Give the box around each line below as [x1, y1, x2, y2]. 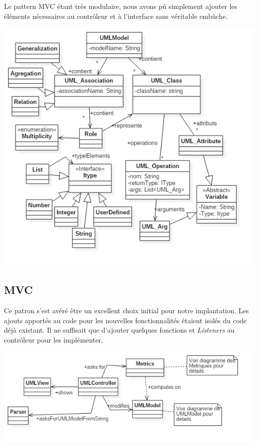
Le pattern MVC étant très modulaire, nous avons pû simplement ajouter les [4, 1, 238, 11]
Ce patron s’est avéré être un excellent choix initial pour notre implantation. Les [4, 305, 249, 316]
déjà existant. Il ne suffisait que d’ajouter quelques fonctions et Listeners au [4, 325, 235, 335]
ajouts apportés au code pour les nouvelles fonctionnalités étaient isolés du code [4, 315, 247, 325]
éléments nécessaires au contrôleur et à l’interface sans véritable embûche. [4, 10, 228, 21]
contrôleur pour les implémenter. [4, 334, 103, 345]
